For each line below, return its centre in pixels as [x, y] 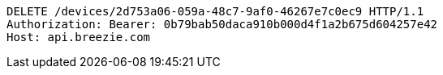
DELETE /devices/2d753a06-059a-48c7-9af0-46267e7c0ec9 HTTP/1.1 [215, 11]
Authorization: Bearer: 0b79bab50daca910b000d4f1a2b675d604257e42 [222, 24]
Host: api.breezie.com [79, 37]
